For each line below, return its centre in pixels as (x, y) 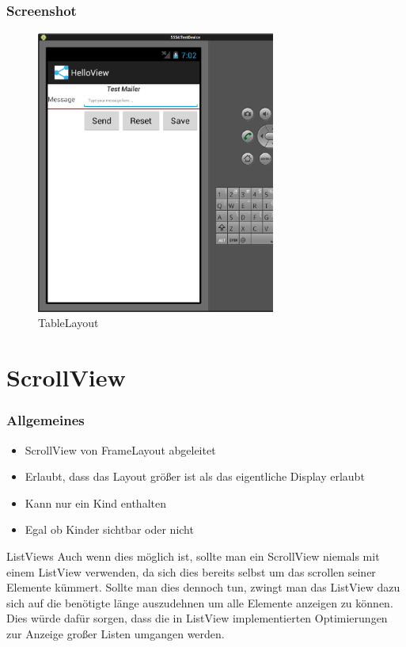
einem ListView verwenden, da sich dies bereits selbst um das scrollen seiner (191, 571)
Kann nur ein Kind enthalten (95, 502)
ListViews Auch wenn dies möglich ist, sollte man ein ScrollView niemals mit (193, 556)
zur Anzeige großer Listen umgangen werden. (116, 633)
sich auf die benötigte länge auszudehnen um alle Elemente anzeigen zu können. (200, 602)
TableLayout (68, 323)
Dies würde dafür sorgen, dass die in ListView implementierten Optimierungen (197, 618)
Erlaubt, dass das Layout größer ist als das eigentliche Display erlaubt (195, 476)
